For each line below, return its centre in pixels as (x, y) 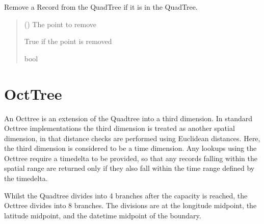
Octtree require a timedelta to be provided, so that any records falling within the (131, 158)
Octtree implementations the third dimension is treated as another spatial (120, 128)
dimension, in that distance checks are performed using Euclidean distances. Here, (132, 138)
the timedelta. (26, 178)
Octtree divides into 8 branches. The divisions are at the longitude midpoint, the (130, 205)
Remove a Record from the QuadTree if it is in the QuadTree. (101, 7)
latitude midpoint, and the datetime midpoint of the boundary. (103, 215)
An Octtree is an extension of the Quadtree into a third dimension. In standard (128, 118)
